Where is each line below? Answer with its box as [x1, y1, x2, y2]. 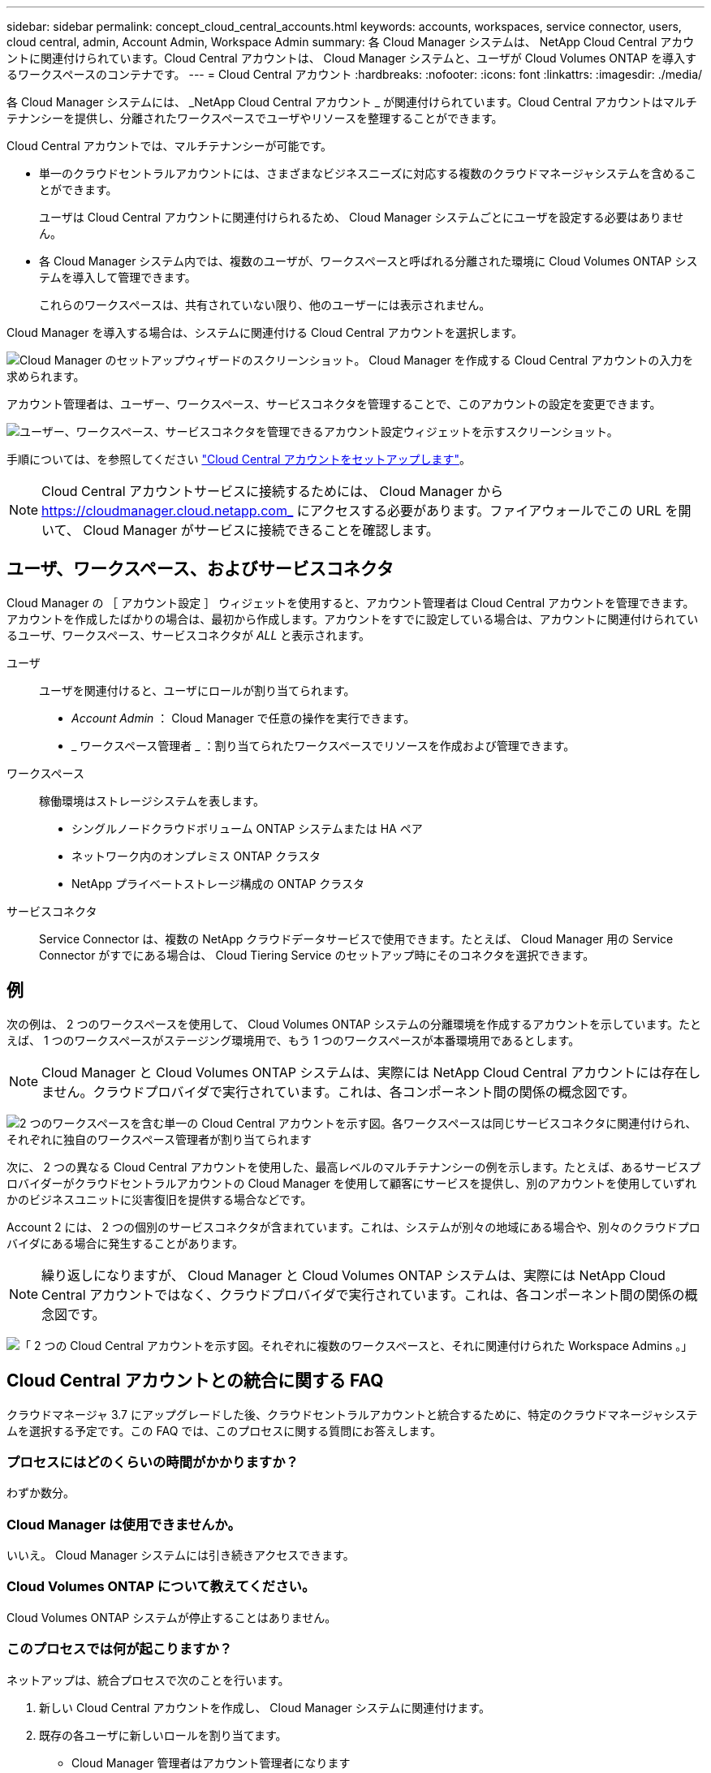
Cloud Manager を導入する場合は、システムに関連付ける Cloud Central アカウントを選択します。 [6, 326, 524, 339]
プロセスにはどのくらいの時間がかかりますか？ [6, 1453, 299, 1470]
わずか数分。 [6, 1486, 75, 1500]
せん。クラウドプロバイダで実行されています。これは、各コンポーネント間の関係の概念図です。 [54, 1083, 636, 1100]
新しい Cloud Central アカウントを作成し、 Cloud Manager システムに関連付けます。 [39, 1700, 490, 1715]
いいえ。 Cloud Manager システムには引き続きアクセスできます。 [6, 1548, 355, 1563]
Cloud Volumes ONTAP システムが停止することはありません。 [6, 1610, 337, 1624]
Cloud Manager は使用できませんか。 [6, 1516, 241, 1533]
